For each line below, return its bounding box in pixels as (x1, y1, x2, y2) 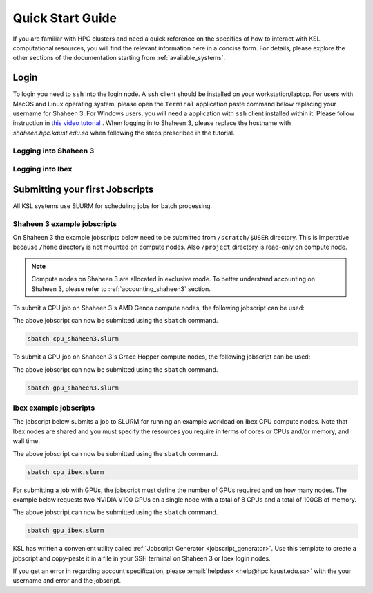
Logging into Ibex (12, 164, 73, 174)
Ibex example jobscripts (12, 403, 95, 413)
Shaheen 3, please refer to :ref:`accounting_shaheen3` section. (31, 284, 211, 293)
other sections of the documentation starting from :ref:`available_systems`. (12, 54, 226, 62)
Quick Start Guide (12, 10, 117, 26)
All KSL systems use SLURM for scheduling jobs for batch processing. (12, 201, 213, 210)
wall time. (12, 437, 41, 445)
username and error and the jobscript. (12, 576, 122, 585)
